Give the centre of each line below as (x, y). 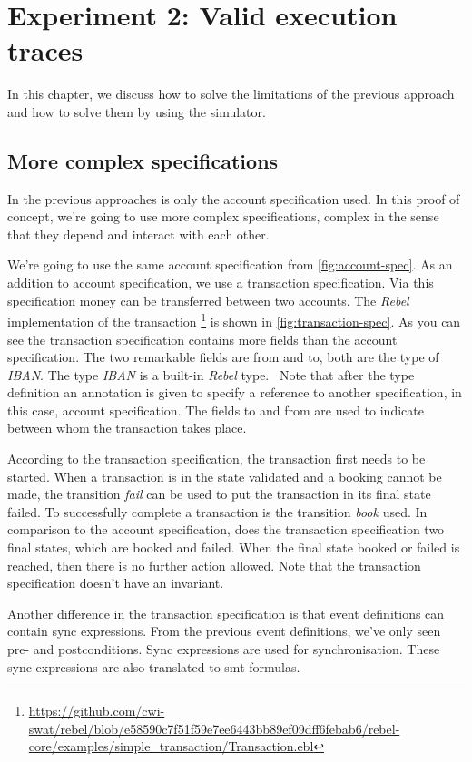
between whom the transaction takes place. (127, 428)
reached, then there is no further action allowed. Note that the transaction (214, 565)
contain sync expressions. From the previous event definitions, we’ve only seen (224, 631)
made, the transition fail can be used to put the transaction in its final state (219, 494)
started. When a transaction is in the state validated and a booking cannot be (225, 476)
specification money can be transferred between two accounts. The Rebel (208, 300)
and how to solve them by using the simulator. (137, 111)
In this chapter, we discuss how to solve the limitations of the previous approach (231, 94)
